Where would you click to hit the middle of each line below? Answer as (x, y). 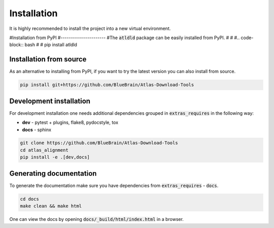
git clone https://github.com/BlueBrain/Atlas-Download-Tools (99, 143)
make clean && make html (51, 206)
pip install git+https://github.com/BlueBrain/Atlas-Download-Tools (107, 85)
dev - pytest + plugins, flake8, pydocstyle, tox (70, 122)
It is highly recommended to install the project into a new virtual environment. (90, 28)
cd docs (29, 199)
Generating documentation (53, 173)
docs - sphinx (37, 129)
